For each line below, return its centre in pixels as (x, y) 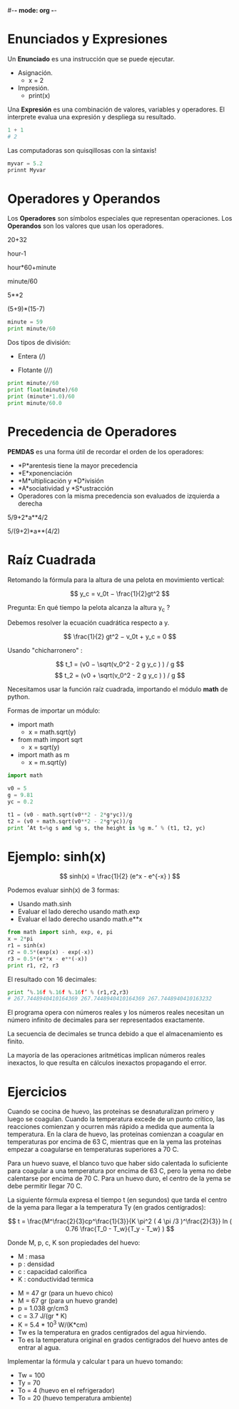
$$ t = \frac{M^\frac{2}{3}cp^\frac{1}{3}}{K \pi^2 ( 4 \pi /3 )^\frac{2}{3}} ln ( (120, 1221)
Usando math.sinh (44, 904)
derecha (30, 503)
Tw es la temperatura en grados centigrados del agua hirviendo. (112, 1332)
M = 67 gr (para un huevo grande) (68, 1301)
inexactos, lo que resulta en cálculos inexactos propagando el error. (107, 1063)
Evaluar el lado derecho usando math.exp (79, 912)
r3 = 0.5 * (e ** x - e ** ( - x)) (47, 959)
